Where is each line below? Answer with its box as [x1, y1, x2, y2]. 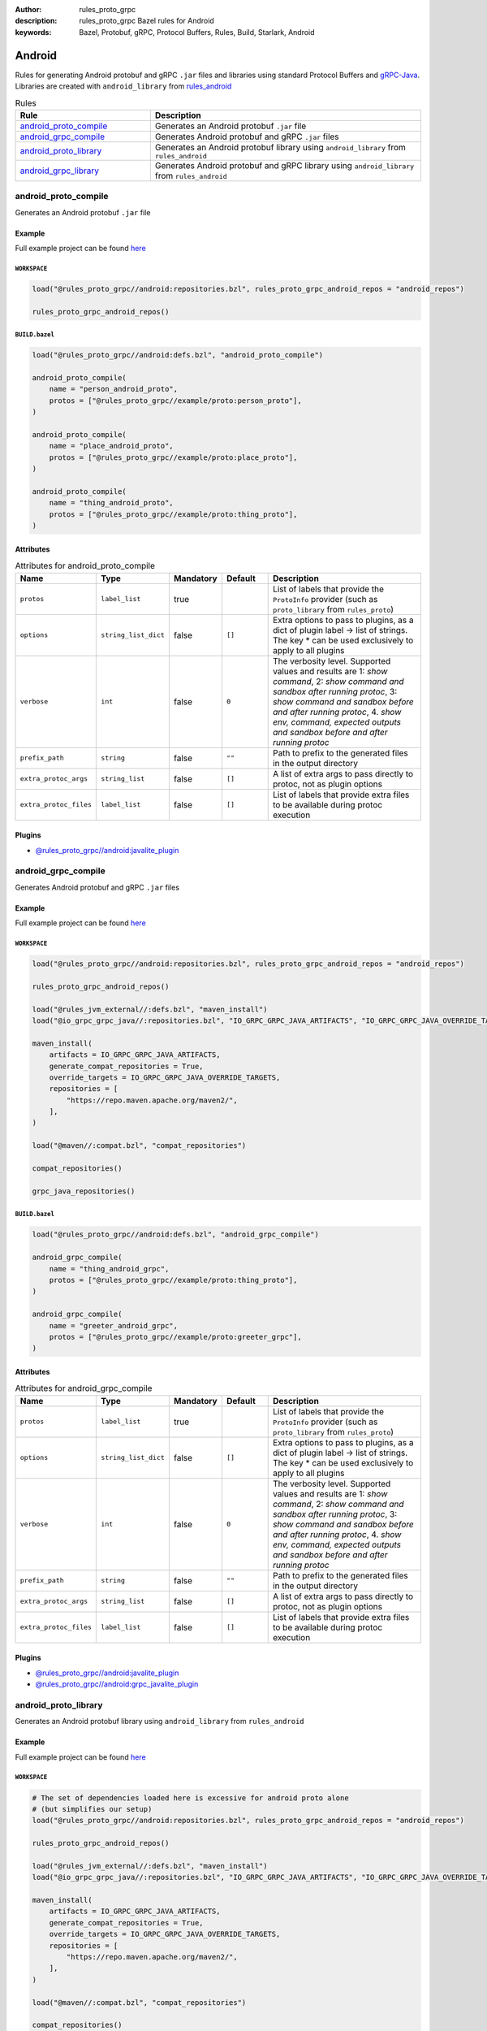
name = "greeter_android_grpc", [49, 1321, 179, 1330]
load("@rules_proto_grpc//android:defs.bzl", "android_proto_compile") [32, 350, 324, 360]
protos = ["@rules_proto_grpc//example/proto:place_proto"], [49, 453, 298, 462]
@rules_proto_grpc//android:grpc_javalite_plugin [35, 1679, 199, 1689]
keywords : [15, 27, 52, 37]
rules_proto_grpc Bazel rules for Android [79, 16, 214, 26]
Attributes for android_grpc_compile [15, 1383, 153, 1394]
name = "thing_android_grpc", [49, 1264, 170, 1273]
